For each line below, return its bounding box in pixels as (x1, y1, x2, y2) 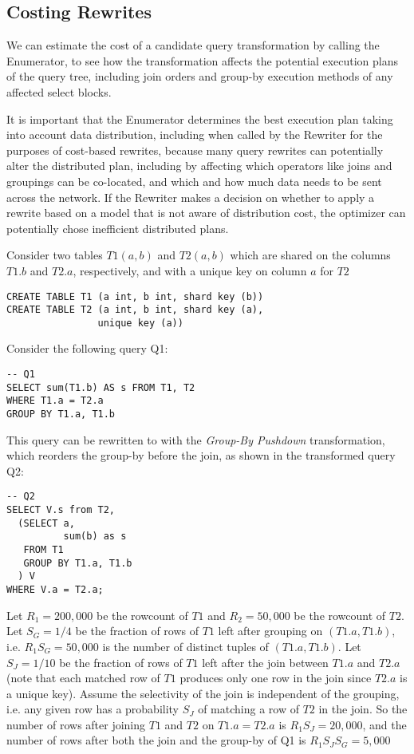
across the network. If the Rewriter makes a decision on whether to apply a (6, 188, 375, 205)
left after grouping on (218, 622, 323, 639)
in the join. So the (318, 701, 408, 717)
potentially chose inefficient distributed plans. (6, 219, 229, 236)
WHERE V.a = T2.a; (6, 584, 104, 596)
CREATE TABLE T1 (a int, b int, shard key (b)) (6, 290, 264, 302)
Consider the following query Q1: (6, 340, 168, 357)
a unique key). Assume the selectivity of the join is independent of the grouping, (6, 685, 400, 701)
